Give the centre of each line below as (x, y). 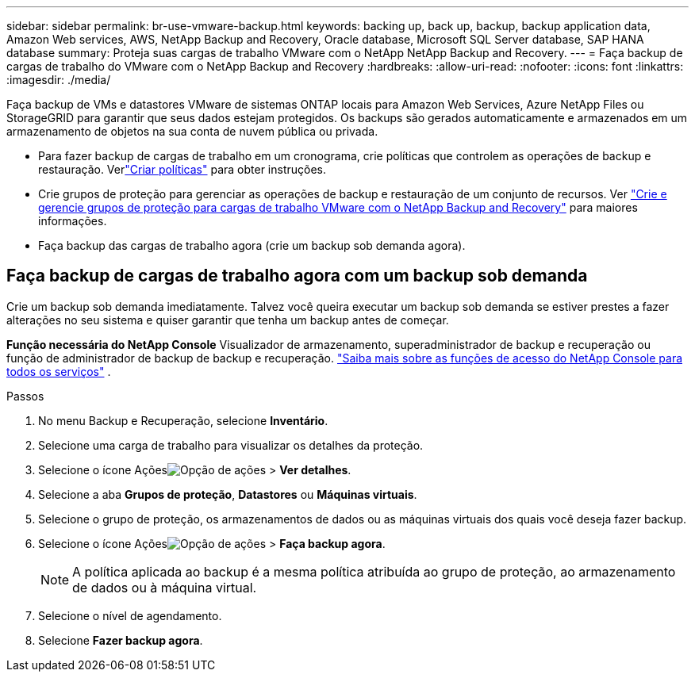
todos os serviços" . (59, 371)
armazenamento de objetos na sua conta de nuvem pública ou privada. (192, 131)
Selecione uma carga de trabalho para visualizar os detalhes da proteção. (231, 445)
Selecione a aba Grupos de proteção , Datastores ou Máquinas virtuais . (228, 494)
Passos (25, 396)
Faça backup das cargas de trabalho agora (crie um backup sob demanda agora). (252, 245)
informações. (73, 221)
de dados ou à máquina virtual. (165, 587)
